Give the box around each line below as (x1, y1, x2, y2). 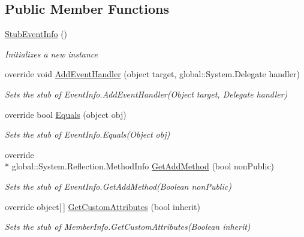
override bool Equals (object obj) (5, 108, 127, 120)
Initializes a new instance (5, 47, 98, 60)
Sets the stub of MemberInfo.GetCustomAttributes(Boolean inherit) (5, 220, 251, 233)
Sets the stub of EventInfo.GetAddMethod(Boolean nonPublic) (5, 180, 231, 192)
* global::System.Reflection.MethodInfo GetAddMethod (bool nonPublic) (5, 160, 275, 172)
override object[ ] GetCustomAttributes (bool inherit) (5, 200, 200, 212)
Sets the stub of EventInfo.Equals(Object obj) (5, 128, 170, 141)
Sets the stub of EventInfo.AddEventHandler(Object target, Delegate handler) (5, 87, 288, 100)
